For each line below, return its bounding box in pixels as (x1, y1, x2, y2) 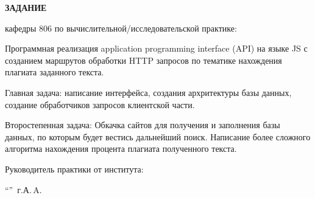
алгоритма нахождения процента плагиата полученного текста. (5, 142, 237, 155)
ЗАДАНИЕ (5, 1, 47, 13)
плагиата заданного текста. (5, 66, 104, 78)
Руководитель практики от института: (5, 162, 144, 175)
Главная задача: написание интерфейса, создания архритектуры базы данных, (5, 86, 292, 98)
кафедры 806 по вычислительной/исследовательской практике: (5, 21, 237, 34)
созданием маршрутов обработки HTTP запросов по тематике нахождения (5, 53, 282, 66)
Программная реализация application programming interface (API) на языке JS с (5, 42, 308, 55)
